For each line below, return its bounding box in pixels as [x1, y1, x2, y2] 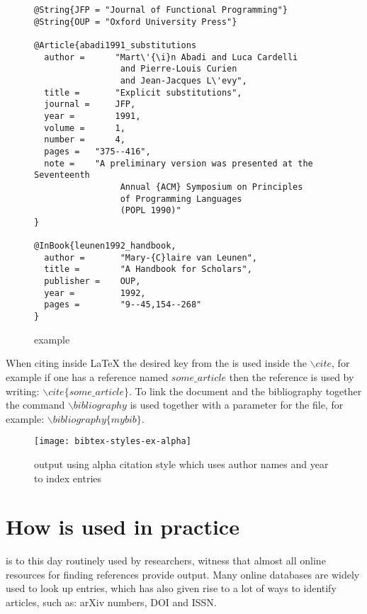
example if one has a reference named [6, 369, 169, 384]
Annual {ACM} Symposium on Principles [120, 181, 303, 192]
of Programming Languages [120, 193, 242, 204]
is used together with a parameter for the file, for [130, 397, 344, 412]
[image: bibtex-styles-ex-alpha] [34, 436, 191, 447]
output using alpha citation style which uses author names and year [34, 456, 329, 471]
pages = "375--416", [44, 146, 151, 157]
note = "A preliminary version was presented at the [44, 158, 313, 169]
